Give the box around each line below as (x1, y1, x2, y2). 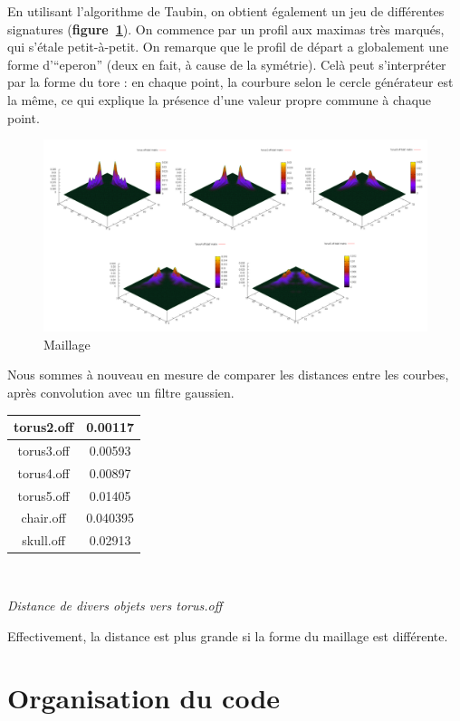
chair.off (21, 508, 66, 527)
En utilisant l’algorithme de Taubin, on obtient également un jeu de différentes (7, 2, 445, 20)
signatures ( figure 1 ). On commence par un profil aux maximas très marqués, (7, 19, 445, 38)
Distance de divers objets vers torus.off (7, 595, 223, 614)
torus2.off (14, 418, 74, 437)
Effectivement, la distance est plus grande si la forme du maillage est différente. (7, 626, 448, 645)
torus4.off (17, 463, 70, 482)
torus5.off (17, 485, 70, 505)
